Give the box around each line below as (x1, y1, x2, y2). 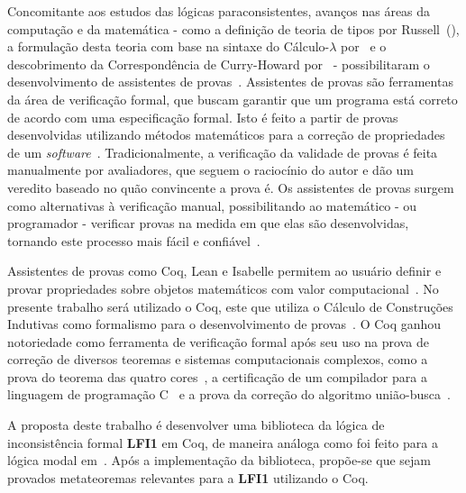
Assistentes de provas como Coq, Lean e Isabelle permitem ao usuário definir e (7, 261, 442, 280)
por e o (341, 37, 387, 56)
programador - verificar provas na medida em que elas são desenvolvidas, (7, 214, 409, 233)
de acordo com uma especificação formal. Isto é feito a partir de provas (7, 107, 398, 126)
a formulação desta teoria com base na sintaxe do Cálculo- (7, 37, 330, 56)
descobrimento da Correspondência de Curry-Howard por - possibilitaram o (7, 54, 430, 73)
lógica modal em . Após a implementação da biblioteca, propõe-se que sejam (7, 451, 432, 470)
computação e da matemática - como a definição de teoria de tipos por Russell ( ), (7, 19, 460, 38)
